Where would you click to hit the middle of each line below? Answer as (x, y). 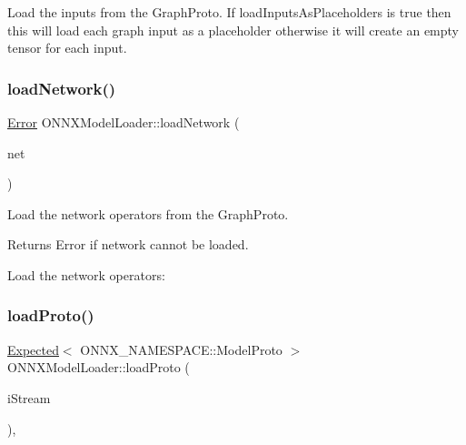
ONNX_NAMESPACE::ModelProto (181, 349)
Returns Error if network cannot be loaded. (128, 244)
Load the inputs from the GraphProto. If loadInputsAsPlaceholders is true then (229, 12)
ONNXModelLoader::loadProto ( (99, 367)
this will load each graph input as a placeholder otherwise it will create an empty (233, 30)
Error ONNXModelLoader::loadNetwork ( (124, 122)
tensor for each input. (67, 48)
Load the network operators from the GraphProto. (148, 213)
